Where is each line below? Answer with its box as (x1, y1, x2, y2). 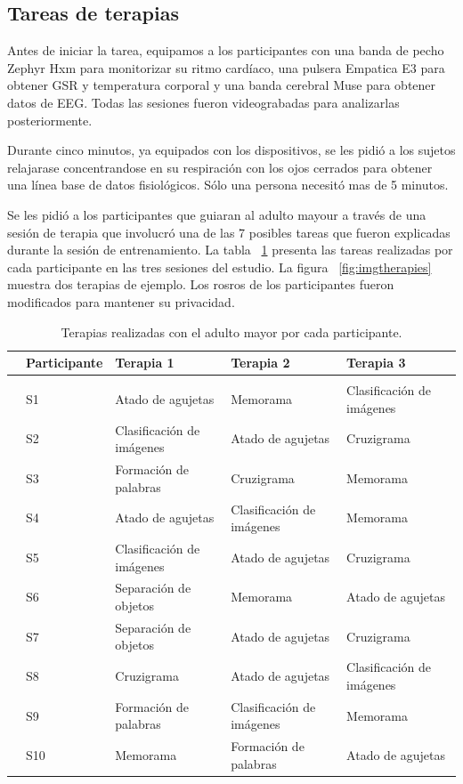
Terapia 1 (115, 353, 175, 372)
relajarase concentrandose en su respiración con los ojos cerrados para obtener (7, 158, 433, 176)
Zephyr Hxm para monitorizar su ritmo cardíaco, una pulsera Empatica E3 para (7, 58, 445, 77)
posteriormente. (7, 110, 93, 129)
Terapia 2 (231, 353, 290, 372)
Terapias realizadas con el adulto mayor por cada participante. (61, 322, 402, 341)
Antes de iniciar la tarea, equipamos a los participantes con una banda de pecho (7, 41, 444, 60)
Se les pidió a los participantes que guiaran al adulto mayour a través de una (7, 205, 426, 223)
